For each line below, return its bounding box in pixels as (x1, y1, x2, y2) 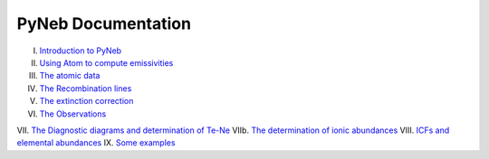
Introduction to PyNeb (39, 45, 122, 56)
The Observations (39, 108, 107, 119)
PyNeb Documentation (16, 14, 192, 33)
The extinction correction (39, 96, 134, 107)
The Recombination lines (39, 82, 132, 94)
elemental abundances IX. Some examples (16, 137, 176, 148)
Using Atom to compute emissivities (39, 57, 174, 68)
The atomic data (39, 70, 101, 81)
